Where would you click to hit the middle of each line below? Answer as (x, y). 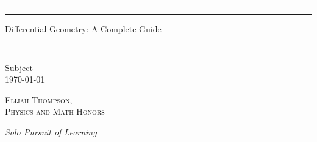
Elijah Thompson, (39, 99)
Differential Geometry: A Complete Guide (83, 29)
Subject (19, 67)
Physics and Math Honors (55, 111)
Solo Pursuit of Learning (51, 131)
